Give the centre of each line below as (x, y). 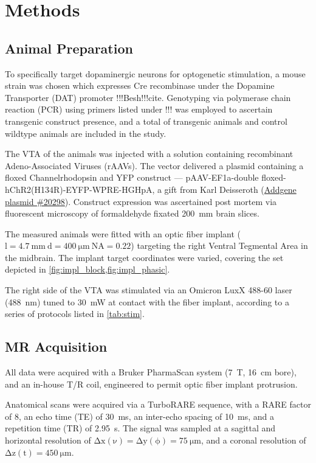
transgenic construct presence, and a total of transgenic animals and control (146, 121)
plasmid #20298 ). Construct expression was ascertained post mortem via (141, 201)
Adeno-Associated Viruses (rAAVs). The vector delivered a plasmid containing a (154, 165)
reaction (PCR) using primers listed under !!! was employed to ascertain (139, 109)
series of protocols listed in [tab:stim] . (75, 314)
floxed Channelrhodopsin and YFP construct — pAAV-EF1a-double (132, 177)
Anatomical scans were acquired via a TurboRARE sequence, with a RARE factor (158, 404)
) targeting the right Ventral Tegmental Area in (219, 245)
